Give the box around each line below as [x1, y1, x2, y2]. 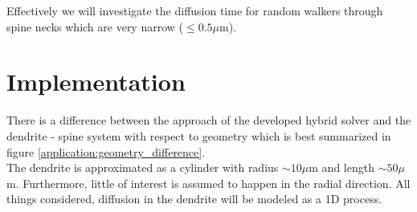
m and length [309, 159, 374, 176]
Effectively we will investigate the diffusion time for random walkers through [6, 2, 383, 18]
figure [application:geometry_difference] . [6, 143, 206, 160]
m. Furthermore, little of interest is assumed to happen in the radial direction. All [6, 174, 411, 191]
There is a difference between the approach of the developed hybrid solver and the [6, 112, 411, 128]
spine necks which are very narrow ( [6, 18, 184, 35]
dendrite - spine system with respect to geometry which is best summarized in [6, 127, 391, 144]
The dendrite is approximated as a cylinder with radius [6, 159, 279, 176]
